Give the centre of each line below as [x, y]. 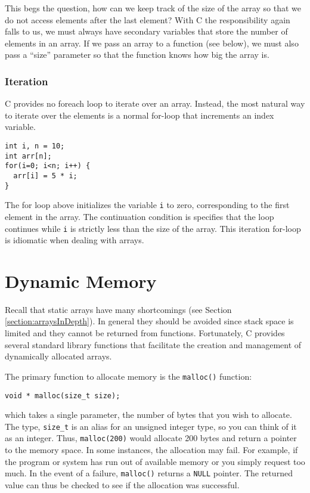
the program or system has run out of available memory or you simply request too [155, 461]
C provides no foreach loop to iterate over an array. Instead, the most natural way [155, 103]
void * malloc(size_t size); [63, 396]
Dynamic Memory [81, 280]
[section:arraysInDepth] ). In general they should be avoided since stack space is [149, 321]
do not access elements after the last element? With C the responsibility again [148, 19]
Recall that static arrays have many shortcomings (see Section [118, 309]
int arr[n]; [28, 156]
